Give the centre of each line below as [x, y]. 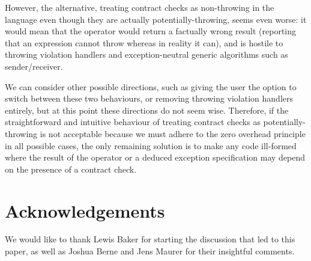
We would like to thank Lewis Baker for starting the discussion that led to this [150, 239]
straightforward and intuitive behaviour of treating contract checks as [133, 122]
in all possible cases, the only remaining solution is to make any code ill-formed [151, 145]
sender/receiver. [34, 66]
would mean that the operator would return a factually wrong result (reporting [151, 31]
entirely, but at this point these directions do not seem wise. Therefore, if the [147, 110]
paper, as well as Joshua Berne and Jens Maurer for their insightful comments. [150, 251]
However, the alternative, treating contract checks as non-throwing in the [140, 7]
